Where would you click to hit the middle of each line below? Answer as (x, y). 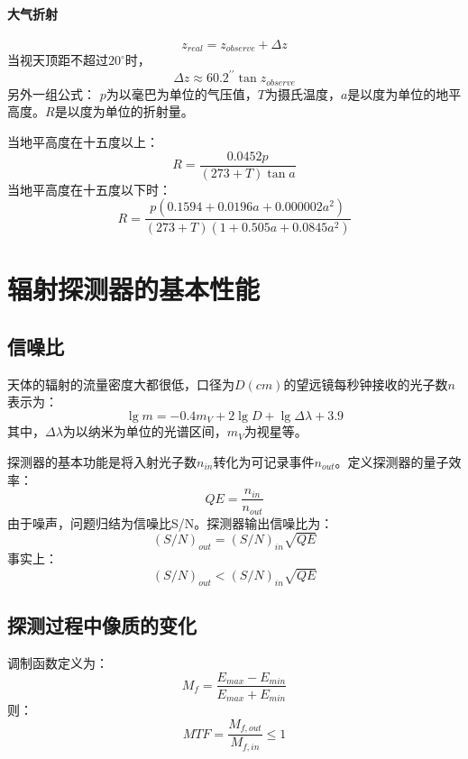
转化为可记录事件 (264, 461)
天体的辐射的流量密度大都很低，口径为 (121, 384)
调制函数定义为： (58, 662)
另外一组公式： (51, 93)
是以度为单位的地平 (404, 93)
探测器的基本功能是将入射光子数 (102, 461)
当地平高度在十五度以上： (83, 141)
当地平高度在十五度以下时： (89, 189)
